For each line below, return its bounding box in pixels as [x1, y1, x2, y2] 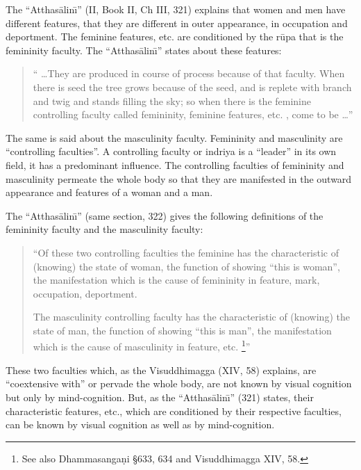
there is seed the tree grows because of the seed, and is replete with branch [33, 79, 352, 94]
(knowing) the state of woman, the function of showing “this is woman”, [33, 259, 340, 273]
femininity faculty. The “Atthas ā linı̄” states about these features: [6, 42, 282, 57]
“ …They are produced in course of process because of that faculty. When [33, 66, 345, 81]
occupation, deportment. [33, 286, 137, 300]
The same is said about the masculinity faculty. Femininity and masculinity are [6, 130, 343, 145]
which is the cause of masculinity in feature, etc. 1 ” [33, 337, 251, 354]
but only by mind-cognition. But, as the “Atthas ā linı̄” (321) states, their [6, 389, 314, 404]
